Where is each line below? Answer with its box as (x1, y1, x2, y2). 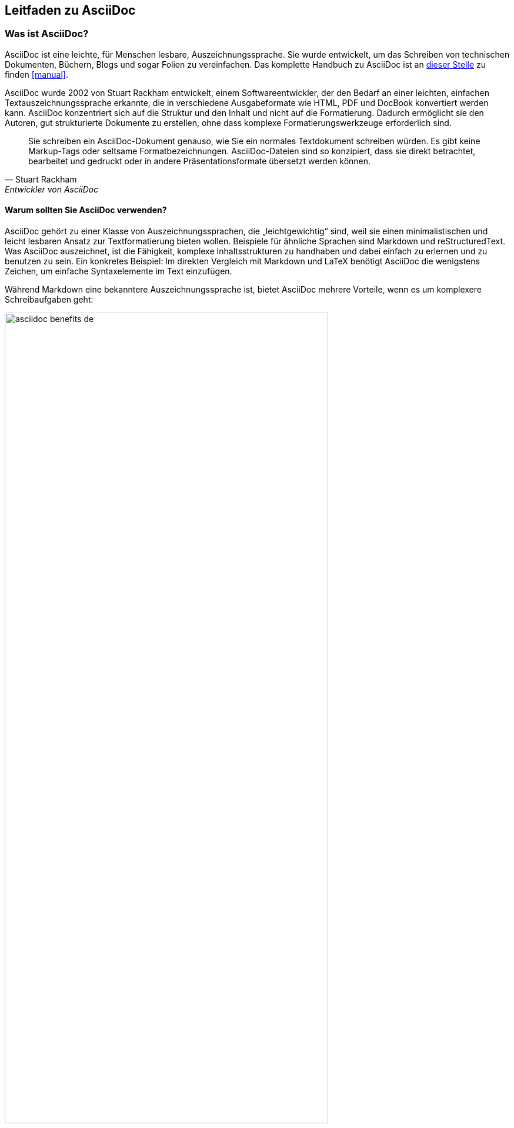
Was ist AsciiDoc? (5, 28, 89, 40)
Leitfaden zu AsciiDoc (5, 3, 136, 18)
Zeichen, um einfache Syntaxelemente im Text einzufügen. (5, 266, 232, 277)
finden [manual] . (5, 69, 68, 79)
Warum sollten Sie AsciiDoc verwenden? (5, 205, 167, 215)
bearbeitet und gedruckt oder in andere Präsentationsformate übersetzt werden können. (28, 155, 371, 166)
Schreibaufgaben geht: (5, 294, 94, 305)
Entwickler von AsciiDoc (5, 184, 99, 194)
